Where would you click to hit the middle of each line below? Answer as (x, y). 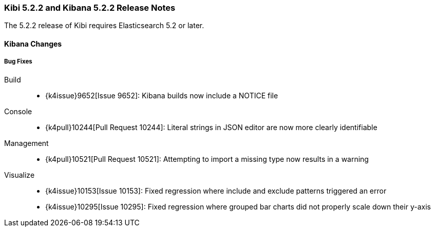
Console (18, 111)
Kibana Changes (33, 44)
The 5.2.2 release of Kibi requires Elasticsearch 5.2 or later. (104, 26)
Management (26, 143)
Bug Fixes (18, 62)
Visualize (20, 175)
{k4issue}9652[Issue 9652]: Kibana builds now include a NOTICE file (162, 95)
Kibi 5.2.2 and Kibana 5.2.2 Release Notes (90, 8)
